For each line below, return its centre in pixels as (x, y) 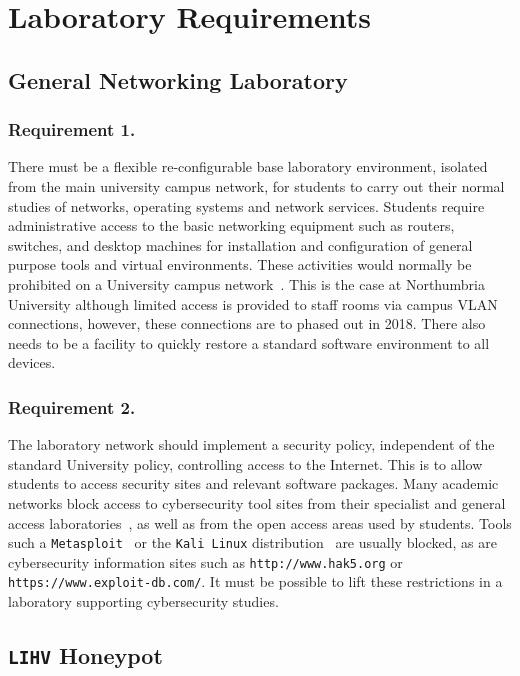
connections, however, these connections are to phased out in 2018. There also (247, 323)
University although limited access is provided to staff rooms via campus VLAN (253, 303)
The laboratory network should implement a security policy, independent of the (251, 444)
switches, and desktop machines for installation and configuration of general (240, 244)
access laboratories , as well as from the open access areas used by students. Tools (260, 522)
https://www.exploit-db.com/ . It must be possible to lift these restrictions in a (255, 581)
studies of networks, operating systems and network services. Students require (246, 205)
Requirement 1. (72, 129)
